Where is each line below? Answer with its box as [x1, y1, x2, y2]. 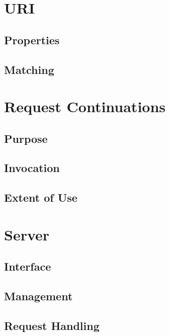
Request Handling [4, 317, 100, 333]
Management [4, 288, 73, 304]
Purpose [4, 130, 48, 146]
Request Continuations [4, 96, 166, 117]
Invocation [4, 160, 60, 176]
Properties [4, 32, 60, 47]
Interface [4, 259, 51, 274]
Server [4, 224, 50, 244]
